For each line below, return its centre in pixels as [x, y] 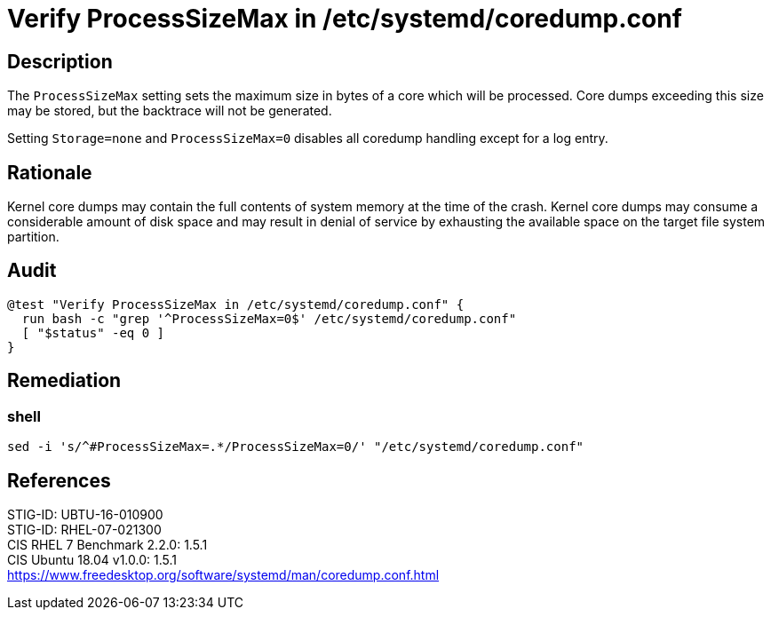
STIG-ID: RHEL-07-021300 [84, 529]
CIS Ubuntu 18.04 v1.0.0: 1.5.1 [92, 559]
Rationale [50, 172]
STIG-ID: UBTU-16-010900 [85, 514]
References [59, 480]
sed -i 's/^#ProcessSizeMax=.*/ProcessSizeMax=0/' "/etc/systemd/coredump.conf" [296, 447]
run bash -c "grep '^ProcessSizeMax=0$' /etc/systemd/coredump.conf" [269, 318]
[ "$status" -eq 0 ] [93, 332]
